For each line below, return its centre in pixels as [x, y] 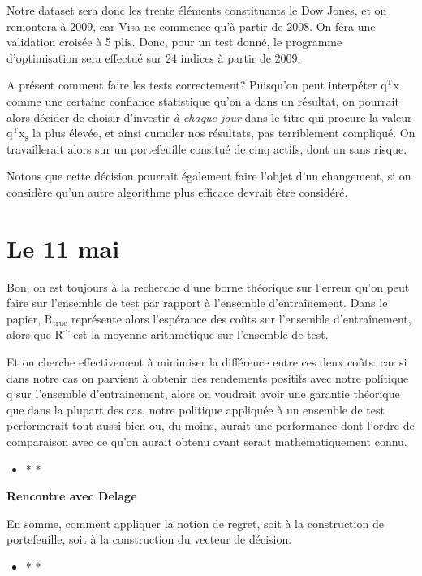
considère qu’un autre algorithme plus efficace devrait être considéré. [177, 191]
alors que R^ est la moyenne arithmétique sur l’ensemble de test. [168, 334]
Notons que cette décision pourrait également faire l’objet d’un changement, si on [209, 176]
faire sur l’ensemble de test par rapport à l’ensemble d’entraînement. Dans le [197, 303]
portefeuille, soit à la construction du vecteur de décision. [149, 539]
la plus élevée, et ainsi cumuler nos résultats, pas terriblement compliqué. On [224, 133]
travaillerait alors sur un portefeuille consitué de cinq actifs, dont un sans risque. [207, 148]
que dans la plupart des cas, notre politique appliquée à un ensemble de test [196, 409]
